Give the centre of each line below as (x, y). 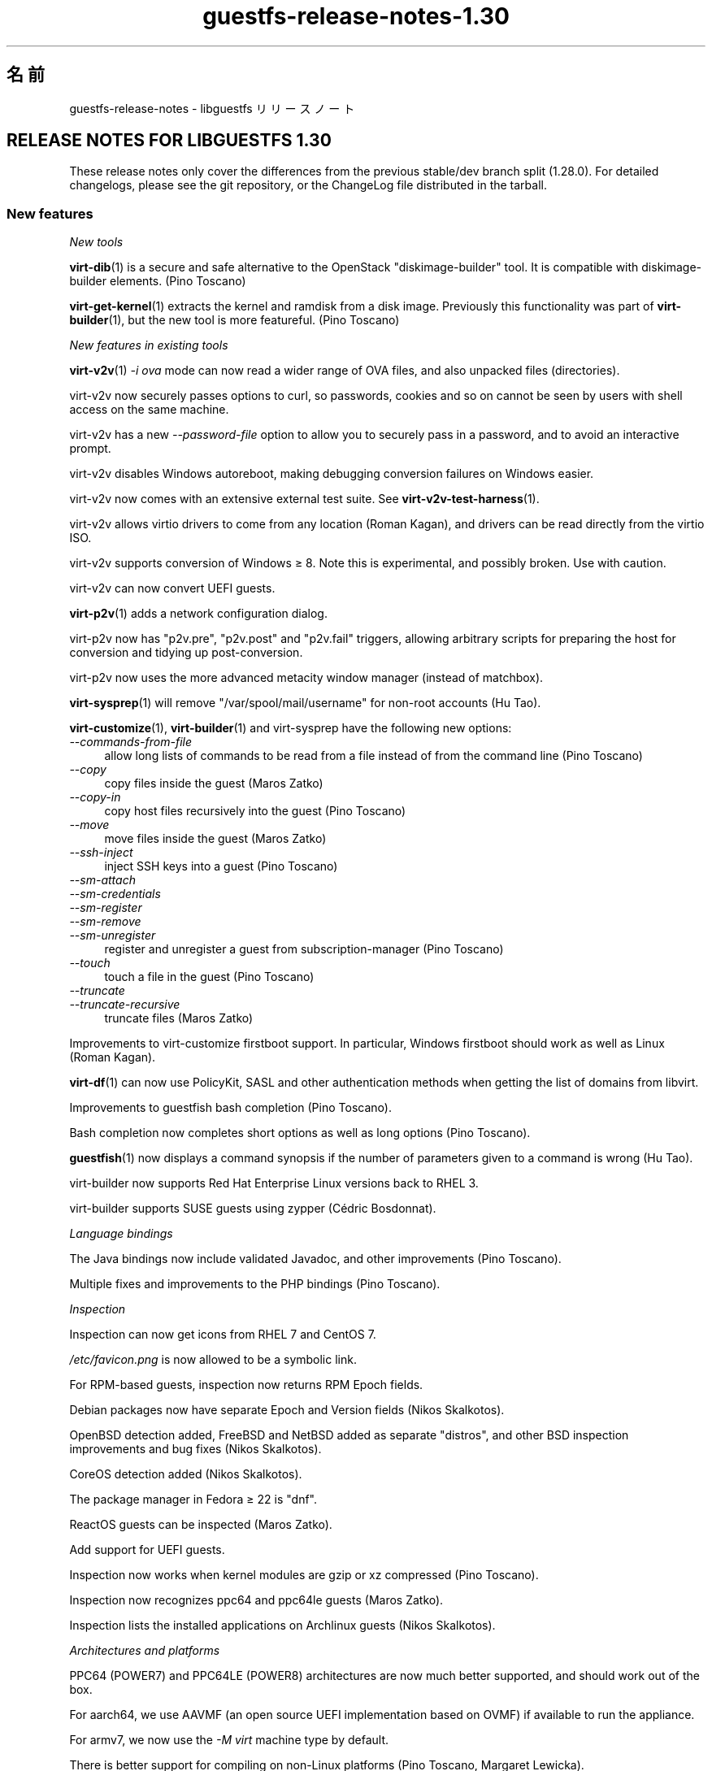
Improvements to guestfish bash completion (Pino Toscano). (230, 1108)
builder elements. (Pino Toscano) (158, 281)
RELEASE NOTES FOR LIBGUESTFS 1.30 (169, 141)
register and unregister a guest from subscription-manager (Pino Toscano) (304, 949)
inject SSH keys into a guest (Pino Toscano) (221, 866)
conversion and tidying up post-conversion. (186, 653)
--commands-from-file (130, 742)
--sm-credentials (115, 894)
